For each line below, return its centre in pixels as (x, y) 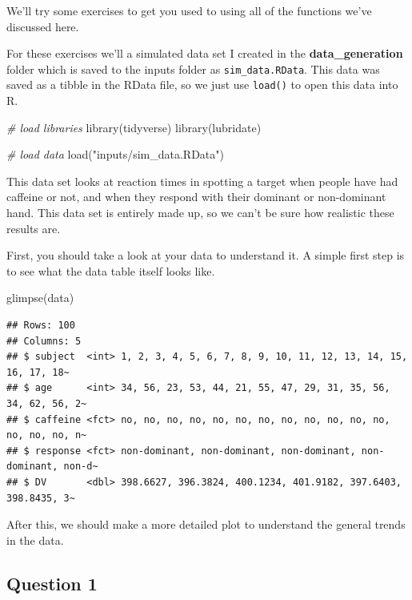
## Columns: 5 (44, 341)
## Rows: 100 (41, 326)
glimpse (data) (40, 298)
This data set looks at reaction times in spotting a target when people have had (202, 181)
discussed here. (43, 26)
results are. (34, 228)
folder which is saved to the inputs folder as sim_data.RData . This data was (193, 68)
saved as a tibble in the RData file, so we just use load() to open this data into (202, 85)
